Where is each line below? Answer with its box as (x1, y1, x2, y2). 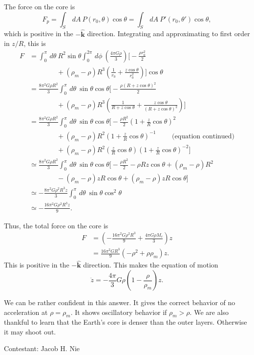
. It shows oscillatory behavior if (70, 307, 167, 317)
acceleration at (4, 307, 48, 317)
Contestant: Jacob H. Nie (4, 343, 80, 353)
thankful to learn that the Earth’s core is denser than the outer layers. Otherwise (4, 317, 247, 327)
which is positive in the (4, 28, 73, 39)
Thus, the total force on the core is (4, 220, 108, 230)
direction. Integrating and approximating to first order (87, 28, 250, 39)
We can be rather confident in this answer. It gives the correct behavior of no (4, 297, 235, 308)
